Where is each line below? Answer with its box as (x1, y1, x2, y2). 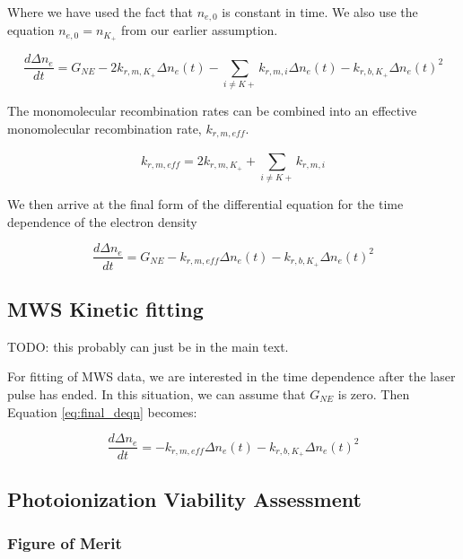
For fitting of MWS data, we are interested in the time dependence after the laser (7, 367, 456, 386)
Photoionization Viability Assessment (7, 485, 362, 512)
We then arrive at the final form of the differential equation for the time (7, 195, 404, 214)
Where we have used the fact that (7, 3, 193, 21)
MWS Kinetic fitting (7, 294, 204, 322)
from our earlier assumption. (121, 21, 278, 39)
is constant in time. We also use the (222, 3, 418, 21)
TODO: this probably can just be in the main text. (7, 336, 289, 355)
